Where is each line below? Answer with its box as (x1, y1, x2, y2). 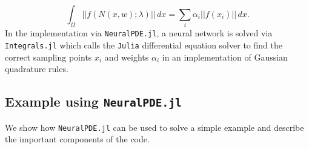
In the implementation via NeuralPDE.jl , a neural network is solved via (5, 27, 273, 39)
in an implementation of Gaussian (162, 50, 288, 63)
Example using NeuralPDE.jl (5, 92, 182, 111)
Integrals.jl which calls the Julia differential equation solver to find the (5, 38, 282, 51)
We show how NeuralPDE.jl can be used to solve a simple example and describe (5, 121, 304, 133)
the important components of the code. (5, 133, 150, 145)
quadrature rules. (5, 62, 68, 75)
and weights (104, 50, 149, 63)
